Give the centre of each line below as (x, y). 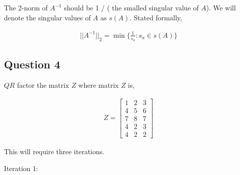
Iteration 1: (21, 168)
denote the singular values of (48, 17)
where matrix (98, 85)
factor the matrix (43, 85)
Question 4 (32, 64)
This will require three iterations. (54, 151)
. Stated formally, (156, 17)
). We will (221, 7)
